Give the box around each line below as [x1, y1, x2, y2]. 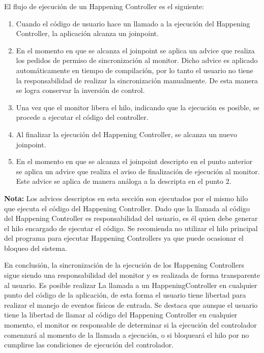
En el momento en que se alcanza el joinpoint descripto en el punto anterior [16, 156, 253, 167]
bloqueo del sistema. [4, 242, 67, 253]
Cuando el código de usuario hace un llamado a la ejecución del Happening [16, 18, 250, 28]
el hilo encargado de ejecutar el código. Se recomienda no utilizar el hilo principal [4, 222, 258, 233]
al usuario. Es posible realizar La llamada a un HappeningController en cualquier [4, 279, 257, 290]
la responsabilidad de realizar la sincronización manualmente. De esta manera [16, 75, 258, 85]
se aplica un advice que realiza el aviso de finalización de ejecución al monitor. [16, 166, 260, 176]
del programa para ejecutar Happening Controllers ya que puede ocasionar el [4, 233, 244, 243]
